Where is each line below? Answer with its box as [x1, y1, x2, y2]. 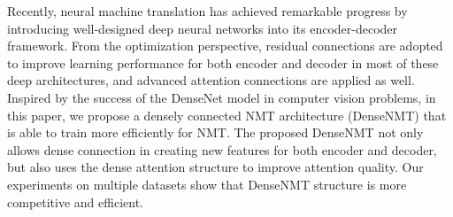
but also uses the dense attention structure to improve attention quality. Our [7, 158, 424, 176]
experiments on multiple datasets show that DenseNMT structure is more [7, 174, 407, 193]
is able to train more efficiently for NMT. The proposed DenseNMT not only [7, 123, 424, 142]
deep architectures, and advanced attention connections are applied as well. [7, 71, 415, 89]
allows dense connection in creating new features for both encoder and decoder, [7, 140, 437, 159]
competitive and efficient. [7, 192, 143, 211]
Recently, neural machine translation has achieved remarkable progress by [7, 2, 408, 19]
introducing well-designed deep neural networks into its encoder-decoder [7, 19, 398, 37]
